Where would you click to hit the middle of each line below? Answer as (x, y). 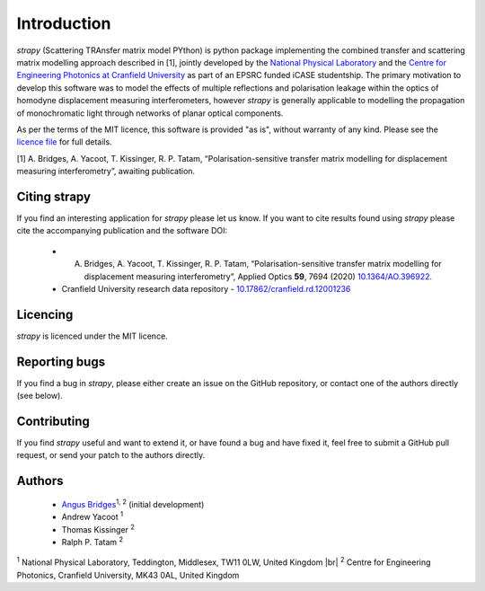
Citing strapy (54, 196)
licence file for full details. (64, 142)
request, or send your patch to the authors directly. (111, 455)
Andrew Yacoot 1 (93, 516)
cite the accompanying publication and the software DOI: (122, 231)
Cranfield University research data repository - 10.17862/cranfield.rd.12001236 (206, 288)
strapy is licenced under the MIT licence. (92, 336)
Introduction (64, 23)
